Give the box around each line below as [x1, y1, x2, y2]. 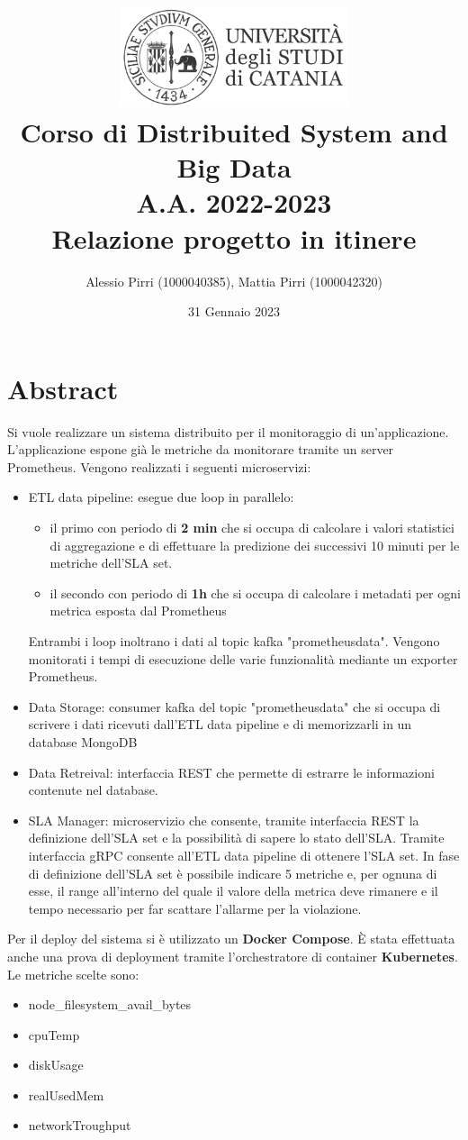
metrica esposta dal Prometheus [49, 601, 227, 620]
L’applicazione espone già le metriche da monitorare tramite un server [7, 440, 394, 459]
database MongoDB [28, 732, 138, 751]
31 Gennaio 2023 [188, 302, 280, 321]
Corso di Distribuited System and [20, 114, 448, 150]
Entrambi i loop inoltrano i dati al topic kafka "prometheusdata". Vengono [28, 632, 440, 651]
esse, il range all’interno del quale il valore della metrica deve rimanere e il [28, 881, 438, 900]
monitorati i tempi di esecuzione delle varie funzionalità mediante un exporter [28, 649, 458, 668]
